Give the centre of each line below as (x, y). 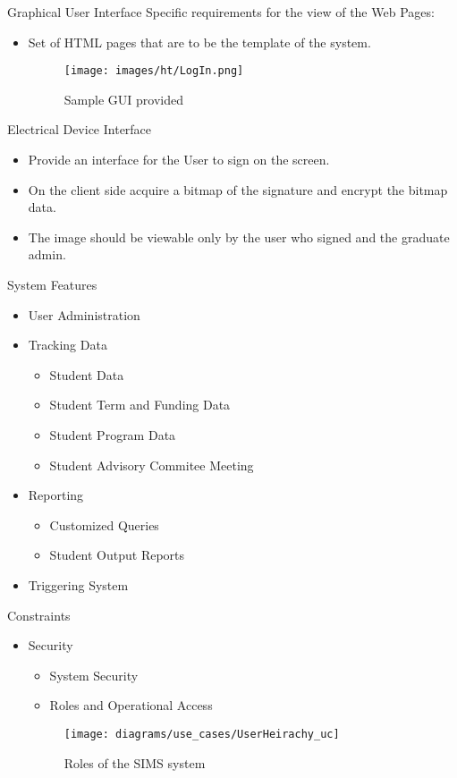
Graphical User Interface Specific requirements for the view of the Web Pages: (221, 12)
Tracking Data (68, 345)
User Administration (84, 314)
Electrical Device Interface (80, 129)
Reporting (56, 495)
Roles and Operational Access (131, 705)
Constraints (39, 615)
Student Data (87, 374)
